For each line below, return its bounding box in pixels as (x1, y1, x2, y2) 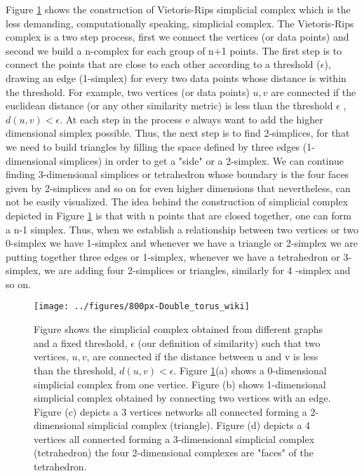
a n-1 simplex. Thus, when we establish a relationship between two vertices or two (6, 222, 358, 236)
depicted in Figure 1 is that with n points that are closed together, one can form (6, 208, 351, 222)
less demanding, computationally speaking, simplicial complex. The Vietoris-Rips (6, 15, 354, 30)
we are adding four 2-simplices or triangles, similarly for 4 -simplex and (43, 263, 351, 278)
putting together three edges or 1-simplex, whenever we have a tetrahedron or (6, 249, 340, 264)
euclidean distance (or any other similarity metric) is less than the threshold (6, 98, 333, 113)
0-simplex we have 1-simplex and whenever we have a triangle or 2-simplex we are (6, 236, 358, 250)
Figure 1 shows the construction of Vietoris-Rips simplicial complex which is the (6, 2, 351, 16)
